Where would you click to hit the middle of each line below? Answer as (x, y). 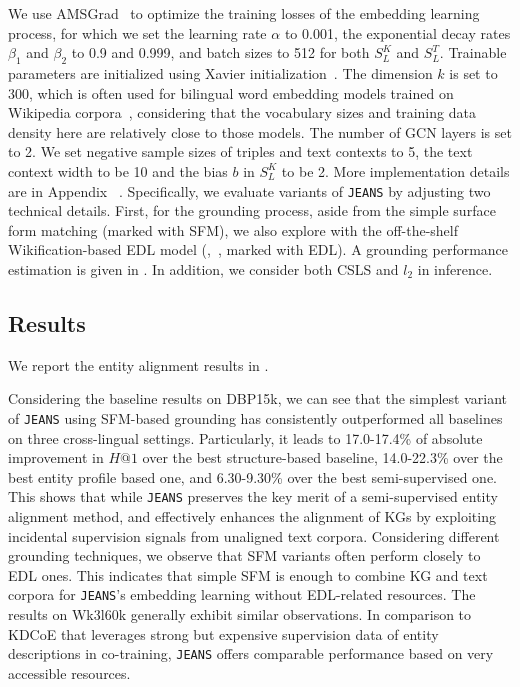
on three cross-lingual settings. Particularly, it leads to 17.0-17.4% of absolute (245, 437)
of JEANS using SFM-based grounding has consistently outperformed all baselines (255, 417)
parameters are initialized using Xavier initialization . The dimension (220, 72)
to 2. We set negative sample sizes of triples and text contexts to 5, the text (240, 151)
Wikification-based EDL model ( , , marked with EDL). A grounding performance (258, 249)
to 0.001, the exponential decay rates (397, 32)
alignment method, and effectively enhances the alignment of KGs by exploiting (252, 516)
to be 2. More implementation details (395, 170)
